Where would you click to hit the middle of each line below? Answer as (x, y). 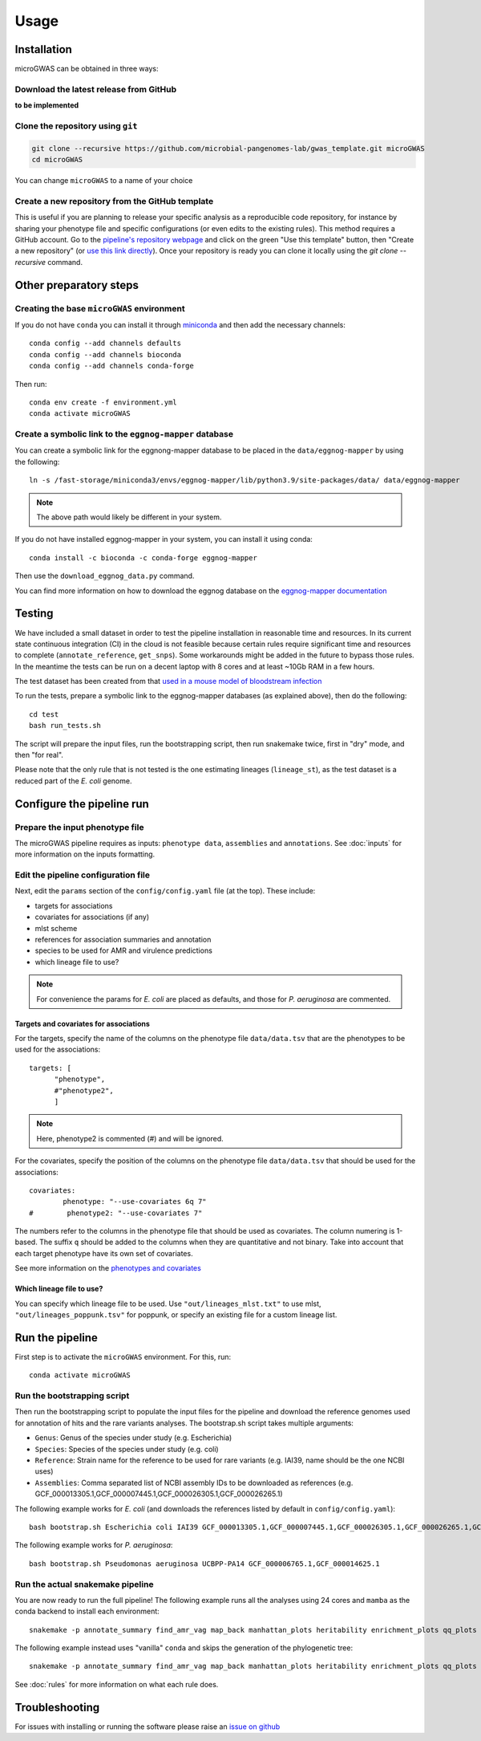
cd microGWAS (57, 160)
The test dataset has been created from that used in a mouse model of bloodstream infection (168, 681)
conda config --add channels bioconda (105, 354)
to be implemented (47, 105)
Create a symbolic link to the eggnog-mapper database (124, 434)
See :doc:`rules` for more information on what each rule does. (117, 1684)
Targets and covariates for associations (82, 1023)
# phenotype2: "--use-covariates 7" (116, 1213)
